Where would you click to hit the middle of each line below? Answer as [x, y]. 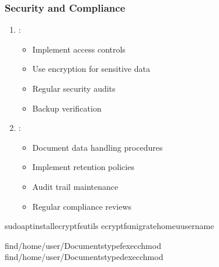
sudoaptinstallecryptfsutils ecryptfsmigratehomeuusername [109, 226]
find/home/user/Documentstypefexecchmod [83, 245]
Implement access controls [79, 49]
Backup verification [67, 108]
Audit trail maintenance [75, 186]
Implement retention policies [83, 167]
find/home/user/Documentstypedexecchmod [84, 257]
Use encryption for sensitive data [91, 69]
